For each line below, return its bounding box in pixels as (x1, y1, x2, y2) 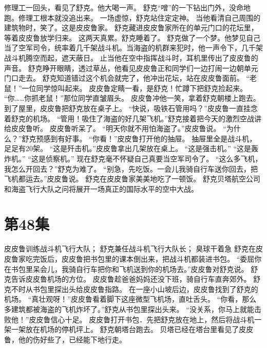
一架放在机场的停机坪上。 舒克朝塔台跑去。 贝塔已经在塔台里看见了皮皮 (11, 324, 254, 335)
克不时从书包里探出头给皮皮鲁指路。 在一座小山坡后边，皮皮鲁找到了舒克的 (4, 283, 258, 294)
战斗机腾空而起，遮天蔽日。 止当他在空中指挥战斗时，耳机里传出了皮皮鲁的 (4, 52, 258, 63)
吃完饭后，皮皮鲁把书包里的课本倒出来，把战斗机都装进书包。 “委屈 (25, 253, 255, 264)
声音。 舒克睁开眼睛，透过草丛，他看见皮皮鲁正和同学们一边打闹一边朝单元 (4, 62, 258, 73)
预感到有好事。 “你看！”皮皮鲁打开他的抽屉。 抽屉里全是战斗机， (36, 133, 257, 143)
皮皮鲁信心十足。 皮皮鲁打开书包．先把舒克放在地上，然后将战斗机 (29, 314, 255, 324)
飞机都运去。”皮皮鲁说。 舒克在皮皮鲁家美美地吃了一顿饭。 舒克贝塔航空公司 (4, 173, 260, 184)
